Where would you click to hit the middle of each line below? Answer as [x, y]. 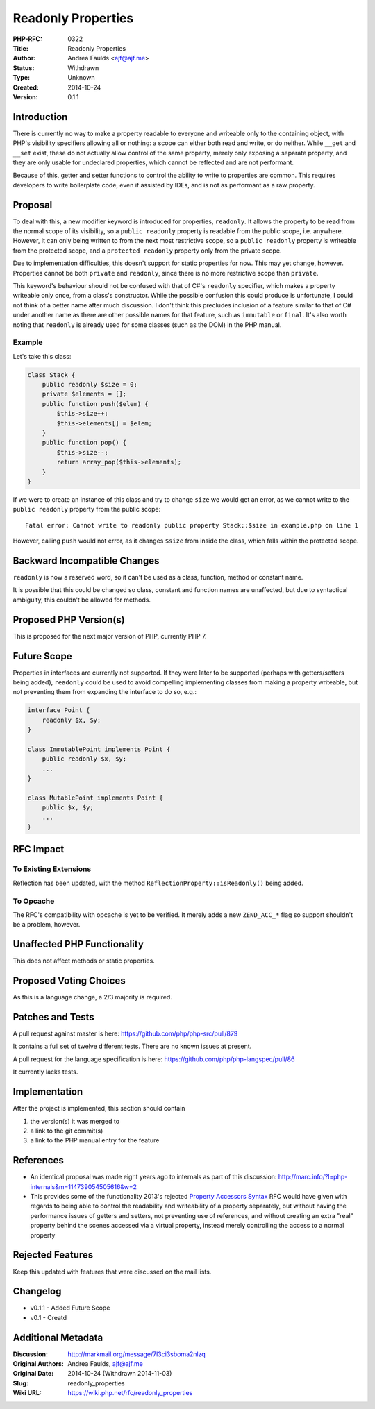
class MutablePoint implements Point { [95, 798]
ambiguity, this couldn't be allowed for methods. [82, 600]
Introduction [40, 117]
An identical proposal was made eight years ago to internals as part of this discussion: [153, 1177]
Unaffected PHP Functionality [78, 944]
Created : [26, 87]
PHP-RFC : [28, 39]
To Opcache [34, 901]
